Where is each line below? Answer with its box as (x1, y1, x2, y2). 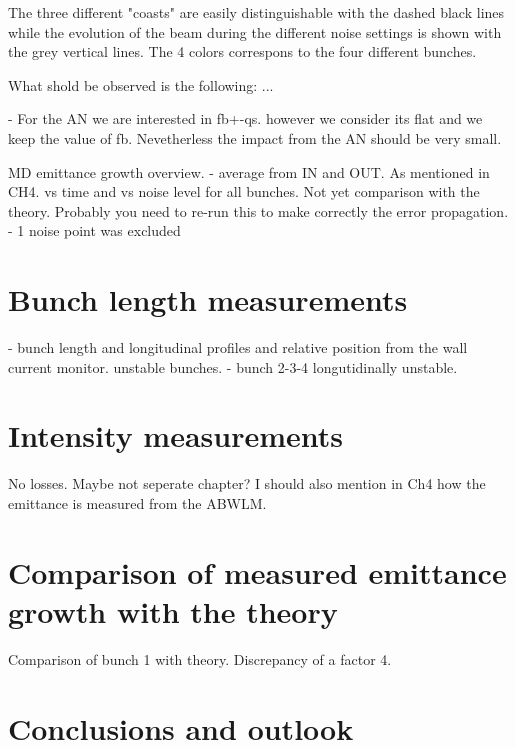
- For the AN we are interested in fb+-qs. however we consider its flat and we (8, 108, 483, 129)
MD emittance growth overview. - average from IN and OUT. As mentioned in (8, 161, 490, 182)
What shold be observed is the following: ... (8, 74, 274, 95)
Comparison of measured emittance (8, 551, 507, 592)
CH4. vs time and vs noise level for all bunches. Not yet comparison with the (8, 181, 480, 202)
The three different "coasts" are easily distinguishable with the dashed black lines (8, 2, 505, 22)
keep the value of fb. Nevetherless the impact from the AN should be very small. (8, 127, 502, 148)
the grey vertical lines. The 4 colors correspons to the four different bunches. (8, 41, 477, 62)
